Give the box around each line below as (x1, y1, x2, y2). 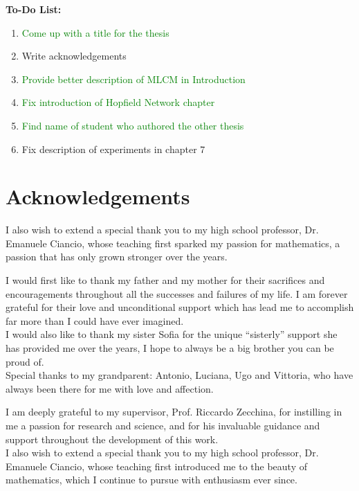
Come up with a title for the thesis (21, 25, 169, 39)
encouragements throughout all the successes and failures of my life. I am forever (6, 286, 348, 301)
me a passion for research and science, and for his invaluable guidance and (6, 418, 320, 432)
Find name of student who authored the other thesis (21, 118, 244, 132)
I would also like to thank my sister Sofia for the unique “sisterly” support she (6, 327, 338, 341)
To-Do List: (6, 2, 62, 16)
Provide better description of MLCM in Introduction (21, 71, 246, 86)
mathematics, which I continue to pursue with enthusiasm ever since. (6, 472, 297, 487)
